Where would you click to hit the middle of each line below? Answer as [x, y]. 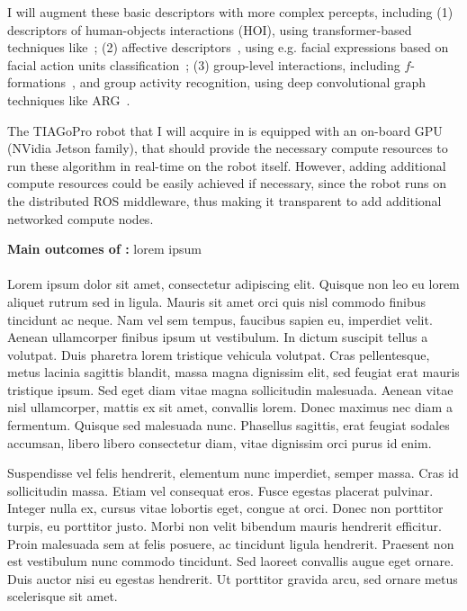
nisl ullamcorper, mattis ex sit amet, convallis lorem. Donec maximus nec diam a [230, 407]
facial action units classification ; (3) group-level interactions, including [204, 64]
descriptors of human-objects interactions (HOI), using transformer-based [210, 29]
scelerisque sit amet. [63, 596]
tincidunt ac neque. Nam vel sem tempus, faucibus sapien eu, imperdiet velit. [220, 319]
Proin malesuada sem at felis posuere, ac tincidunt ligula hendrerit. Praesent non [231, 543]
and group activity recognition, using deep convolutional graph [253, 82]
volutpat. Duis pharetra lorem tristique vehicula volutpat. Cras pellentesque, [219, 354]
